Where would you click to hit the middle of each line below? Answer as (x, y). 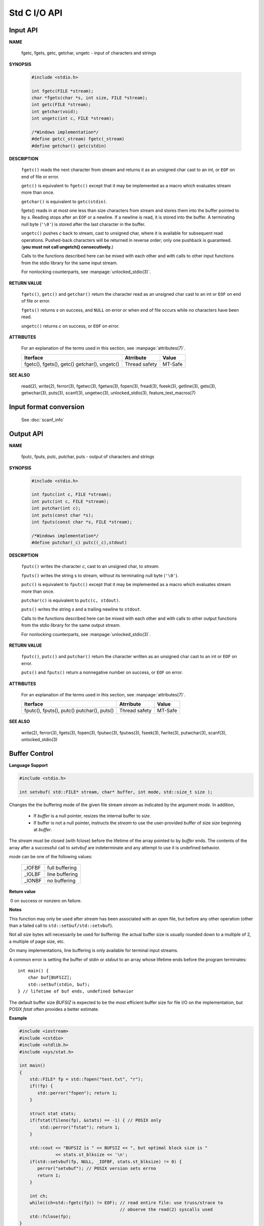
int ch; (39, 1196)
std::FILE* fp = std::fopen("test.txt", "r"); (87, 1079)
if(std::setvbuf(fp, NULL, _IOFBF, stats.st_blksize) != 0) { (106, 1162)
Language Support (29, 765)
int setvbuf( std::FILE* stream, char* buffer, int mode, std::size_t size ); (116, 792)
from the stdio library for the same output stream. (71, 625)
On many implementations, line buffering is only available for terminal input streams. (94, 950)
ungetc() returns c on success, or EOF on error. (70, 326)
